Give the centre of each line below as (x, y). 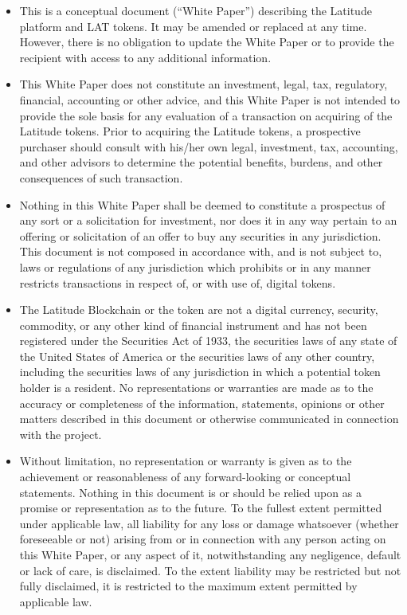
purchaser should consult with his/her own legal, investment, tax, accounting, (209, 146)
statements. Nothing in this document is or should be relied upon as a (190, 492)
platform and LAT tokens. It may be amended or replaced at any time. (193, 26)
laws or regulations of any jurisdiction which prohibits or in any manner (195, 266)
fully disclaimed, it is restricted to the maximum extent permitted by (188, 586)
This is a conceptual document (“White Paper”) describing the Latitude (196, 10)
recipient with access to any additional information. (145, 57)
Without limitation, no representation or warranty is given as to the (186, 461)
